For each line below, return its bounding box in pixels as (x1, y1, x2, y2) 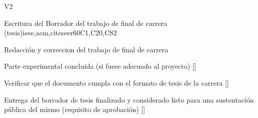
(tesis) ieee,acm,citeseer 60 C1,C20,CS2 (4, 27, 117, 38)
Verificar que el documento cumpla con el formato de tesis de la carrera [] (4, 77, 229, 88)
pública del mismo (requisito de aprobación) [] (4, 104, 145, 115)
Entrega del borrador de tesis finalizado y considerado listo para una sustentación (4, 94, 254, 105)
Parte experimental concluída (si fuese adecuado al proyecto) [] (4, 61, 196, 71)
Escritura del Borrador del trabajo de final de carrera (4, 17, 167, 28)
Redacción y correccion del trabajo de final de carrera (4, 44, 168, 54)
